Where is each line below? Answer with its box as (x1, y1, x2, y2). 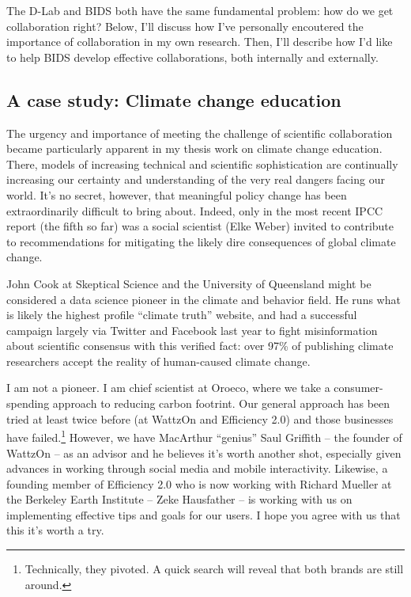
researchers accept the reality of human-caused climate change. (6, 352, 311, 369)
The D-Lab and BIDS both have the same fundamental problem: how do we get (6, 2, 394, 18)
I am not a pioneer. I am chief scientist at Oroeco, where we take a (6, 379, 330, 396)
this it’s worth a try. (6, 522, 104, 538)
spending (6, 395, 50, 412)
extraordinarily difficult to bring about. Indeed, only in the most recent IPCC (6, 202, 383, 219)
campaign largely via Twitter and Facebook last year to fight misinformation (6, 321, 378, 338)
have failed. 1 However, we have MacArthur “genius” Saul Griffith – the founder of (6, 427, 402, 445)
